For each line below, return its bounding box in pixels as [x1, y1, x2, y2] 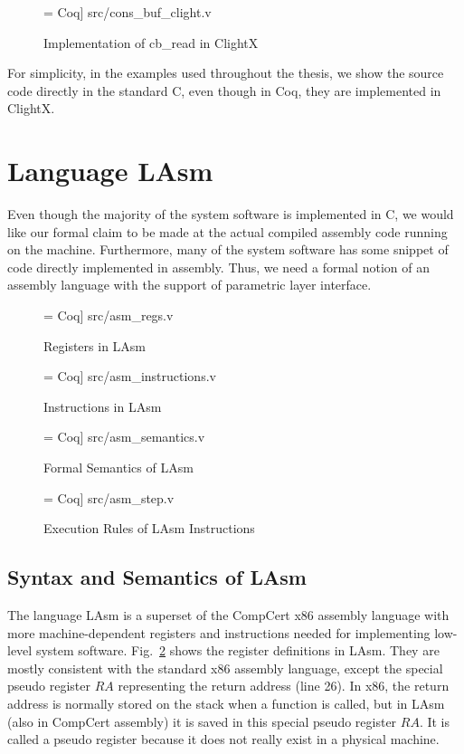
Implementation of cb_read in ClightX [43, 33, 259, 52]
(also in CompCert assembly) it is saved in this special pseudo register [7, 711, 397, 730]
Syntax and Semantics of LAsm [7, 563, 307, 591]
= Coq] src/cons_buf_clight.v [43, 3, 212, 21]
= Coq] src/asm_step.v [43, 488, 175, 507]
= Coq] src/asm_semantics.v [43, 427, 205, 446]
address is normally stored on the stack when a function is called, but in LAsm [7, 693, 445, 712]
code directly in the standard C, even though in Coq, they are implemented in [7, 81, 441, 100]
